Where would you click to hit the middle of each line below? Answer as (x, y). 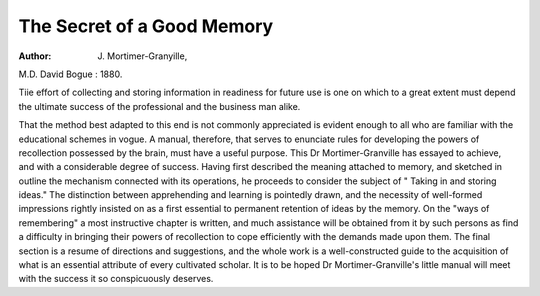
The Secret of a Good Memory (146, 26)
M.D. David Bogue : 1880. (70, 74)
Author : (35, 56)
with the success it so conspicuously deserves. (116, 279)
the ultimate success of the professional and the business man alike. (159, 106)
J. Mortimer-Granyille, (142, 56)
